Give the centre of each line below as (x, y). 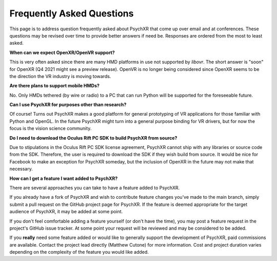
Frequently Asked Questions (72, 13)
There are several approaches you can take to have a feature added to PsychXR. (95, 188)
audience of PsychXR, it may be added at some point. (66, 212)
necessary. (21, 169)
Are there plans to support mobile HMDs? (55, 86)
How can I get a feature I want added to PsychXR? (64, 178)
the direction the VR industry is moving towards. (60, 76)
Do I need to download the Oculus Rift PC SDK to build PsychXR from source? (93, 138)
